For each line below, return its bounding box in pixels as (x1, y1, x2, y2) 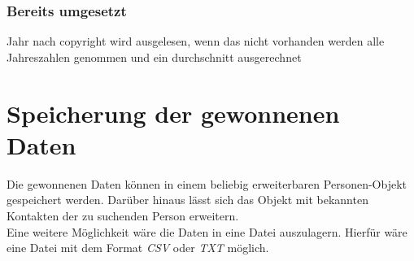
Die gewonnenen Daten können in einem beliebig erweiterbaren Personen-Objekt (7, 175, 407, 192)
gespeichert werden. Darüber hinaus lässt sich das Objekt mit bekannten (7, 191, 368, 208)
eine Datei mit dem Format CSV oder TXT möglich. (7, 239, 269, 256)
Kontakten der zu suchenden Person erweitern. (7, 207, 239, 224)
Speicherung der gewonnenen (7, 96, 340, 129)
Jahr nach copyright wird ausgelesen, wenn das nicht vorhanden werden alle (7, 33, 385, 50)
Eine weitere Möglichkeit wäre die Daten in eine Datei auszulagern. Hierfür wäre (7, 223, 407, 240)
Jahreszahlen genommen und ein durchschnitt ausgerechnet (7, 48, 302, 65)
